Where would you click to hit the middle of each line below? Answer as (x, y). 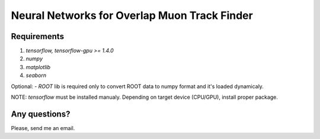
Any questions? (41, 114)
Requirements (38, 36)
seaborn (36, 75)
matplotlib (38, 67)
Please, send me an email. (43, 128)
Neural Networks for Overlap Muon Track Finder (132, 15)
